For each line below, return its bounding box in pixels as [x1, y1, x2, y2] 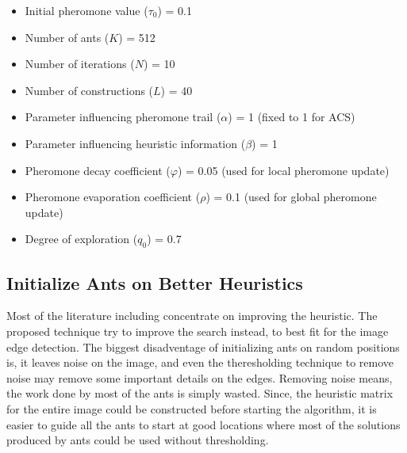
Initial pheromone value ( [25, 2, 148, 18]
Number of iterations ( [25, 55, 135, 72]
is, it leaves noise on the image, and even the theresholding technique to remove [6, 354, 394, 371]
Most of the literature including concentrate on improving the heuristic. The [6, 307, 378, 324]
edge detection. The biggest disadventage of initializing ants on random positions [6, 338, 400, 355]
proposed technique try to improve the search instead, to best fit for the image [6, 322, 389, 339]
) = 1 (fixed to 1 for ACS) [228, 108, 355, 125]
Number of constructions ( [25, 82, 154, 98]
